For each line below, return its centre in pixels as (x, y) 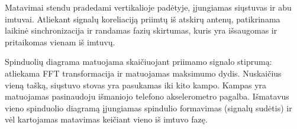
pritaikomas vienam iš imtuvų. (60, 42)
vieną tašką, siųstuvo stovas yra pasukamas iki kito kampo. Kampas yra (136, 85)
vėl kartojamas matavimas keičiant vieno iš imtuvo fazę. (106, 119)
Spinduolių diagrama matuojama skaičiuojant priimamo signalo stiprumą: (138, 62)
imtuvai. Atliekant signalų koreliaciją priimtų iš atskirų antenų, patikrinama (143, 19)
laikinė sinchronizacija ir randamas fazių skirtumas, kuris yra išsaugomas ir (141, 30)
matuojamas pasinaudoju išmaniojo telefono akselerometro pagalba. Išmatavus (147, 96)
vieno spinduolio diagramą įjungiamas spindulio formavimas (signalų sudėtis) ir (148, 107)
